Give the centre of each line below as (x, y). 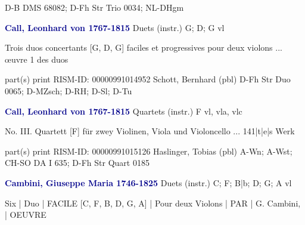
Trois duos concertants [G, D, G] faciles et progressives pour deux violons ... (144, 47)
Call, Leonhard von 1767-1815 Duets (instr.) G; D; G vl (115, 27)
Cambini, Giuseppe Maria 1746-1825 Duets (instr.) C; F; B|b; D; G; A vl (148, 182)
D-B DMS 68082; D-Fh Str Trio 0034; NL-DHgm (94, 7)
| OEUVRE (26, 215)
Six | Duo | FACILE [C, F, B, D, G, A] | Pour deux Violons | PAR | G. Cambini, (153, 203)
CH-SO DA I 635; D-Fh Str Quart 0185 (77, 163)
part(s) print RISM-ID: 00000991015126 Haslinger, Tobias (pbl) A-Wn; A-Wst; (149, 151)
